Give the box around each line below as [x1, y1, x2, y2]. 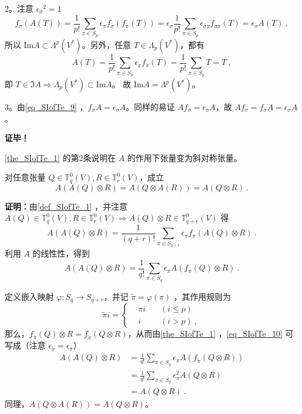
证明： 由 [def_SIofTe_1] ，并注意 [5, 200, 128, 212]
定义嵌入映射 [5, 290, 54, 302]
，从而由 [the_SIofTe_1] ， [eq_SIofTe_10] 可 [127, 327, 294, 340]
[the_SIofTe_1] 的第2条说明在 [5, 151, 116, 163]
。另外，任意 [82, 38, 131, 50]
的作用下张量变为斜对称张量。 [127, 151, 242, 163]
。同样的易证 [126, 101, 175, 112]
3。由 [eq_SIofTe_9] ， [5, 101, 88, 112]
